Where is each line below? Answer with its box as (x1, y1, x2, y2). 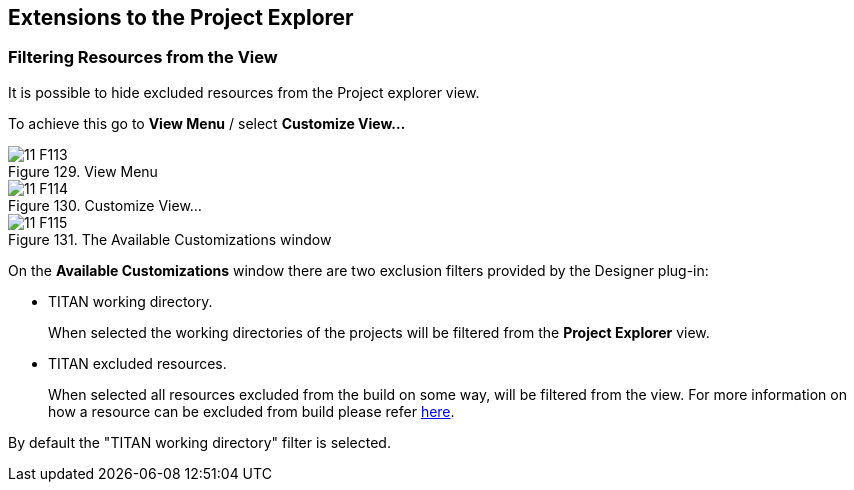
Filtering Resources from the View (8, 47, 278, 68)
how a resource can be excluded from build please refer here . (48, 402, 455, 420)
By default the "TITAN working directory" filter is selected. (8, 433, 391, 451)
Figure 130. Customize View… (8, 196, 202, 214)
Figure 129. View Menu (8, 162, 158, 180)
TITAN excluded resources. (48, 354, 227, 372)
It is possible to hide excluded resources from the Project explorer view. (8, 83, 480, 101)
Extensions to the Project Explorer (8, 5, 354, 30)
